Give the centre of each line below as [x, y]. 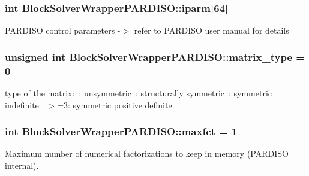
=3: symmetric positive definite [115, 104]
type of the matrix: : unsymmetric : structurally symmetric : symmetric [139, 92]
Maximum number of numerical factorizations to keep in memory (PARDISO [147, 154]
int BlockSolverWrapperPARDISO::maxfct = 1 [121, 131]
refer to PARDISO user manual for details [211, 30]
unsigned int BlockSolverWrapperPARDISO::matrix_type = [155, 57]
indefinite [22, 104]
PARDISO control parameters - [63, 30]
